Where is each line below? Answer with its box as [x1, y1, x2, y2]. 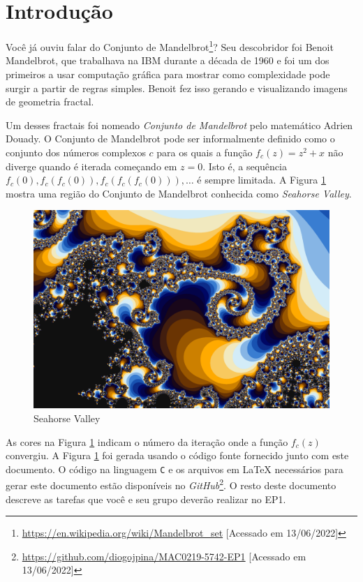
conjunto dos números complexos [6, 144, 146, 159]
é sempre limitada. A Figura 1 [197, 172, 327, 187]
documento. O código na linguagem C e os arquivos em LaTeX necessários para [6, 461, 343, 476]
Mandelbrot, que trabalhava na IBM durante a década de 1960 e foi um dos [6, 53, 329, 68]
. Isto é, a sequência [202, 158, 287, 173]
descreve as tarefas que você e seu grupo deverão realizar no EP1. [6, 491, 286, 506]
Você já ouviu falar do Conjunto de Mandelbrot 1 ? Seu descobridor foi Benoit [6, 38, 334, 54]
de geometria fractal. [6, 94, 94, 109]
